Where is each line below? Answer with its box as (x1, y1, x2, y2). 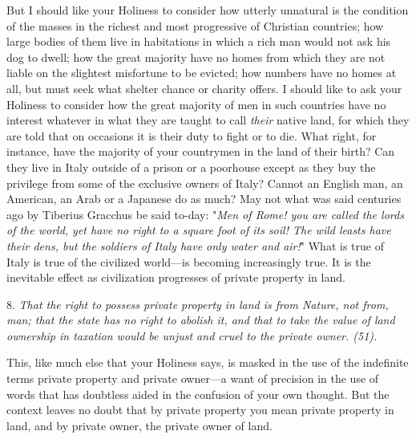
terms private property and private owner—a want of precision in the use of (6, 370, 379, 387)
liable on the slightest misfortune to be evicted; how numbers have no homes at (6, 64, 397, 81)
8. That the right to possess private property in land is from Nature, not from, (6, 295, 389, 312)
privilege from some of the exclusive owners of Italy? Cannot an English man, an (6, 174, 403, 191)
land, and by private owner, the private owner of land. (6, 417, 273, 433)
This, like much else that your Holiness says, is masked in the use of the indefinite (6, 354, 409, 371)
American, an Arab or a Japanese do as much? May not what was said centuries (6, 190, 402, 207)
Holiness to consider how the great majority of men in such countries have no (6, 96, 386, 112)
